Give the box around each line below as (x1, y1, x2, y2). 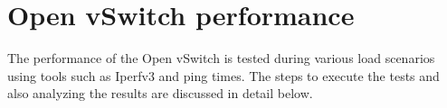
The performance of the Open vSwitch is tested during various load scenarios (7, 49, 435, 67)
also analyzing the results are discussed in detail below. (7, 84, 313, 103)
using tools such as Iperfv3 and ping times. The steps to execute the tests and (7, 66, 440, 85)
